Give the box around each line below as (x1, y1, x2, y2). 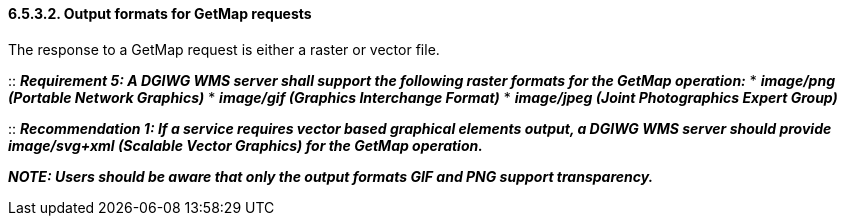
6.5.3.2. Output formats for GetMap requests (8, 5, 312, 22)
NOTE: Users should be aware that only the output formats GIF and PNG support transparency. (8, 167, 654, 185)
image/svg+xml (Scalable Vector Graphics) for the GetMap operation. (8, 136, 483, 154)
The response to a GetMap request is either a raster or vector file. (8, 40, 440, 58)
